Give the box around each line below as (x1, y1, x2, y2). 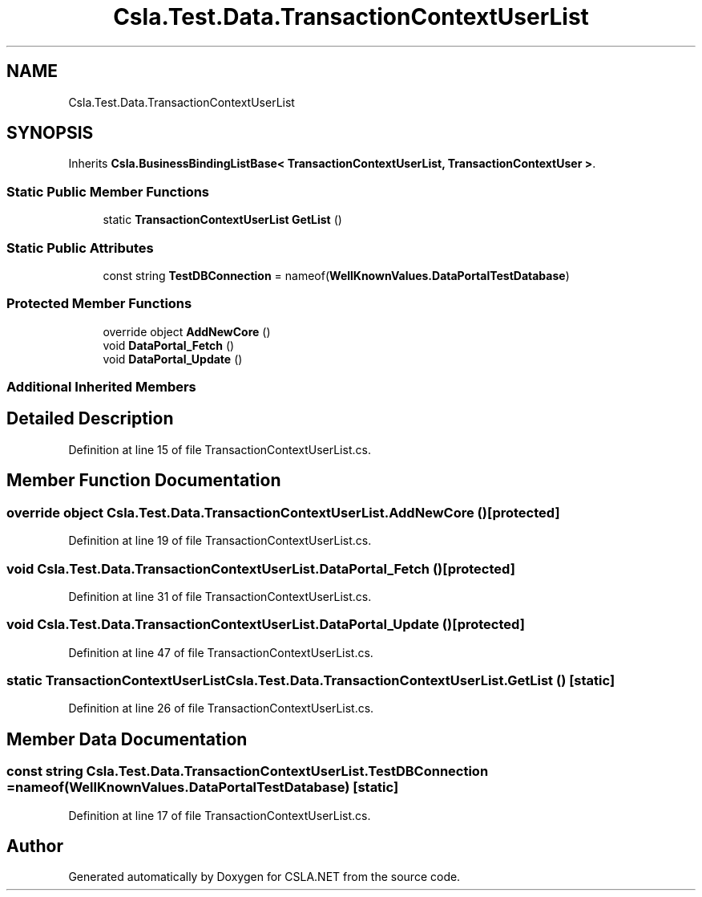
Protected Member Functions (6, 295, 192, 312)
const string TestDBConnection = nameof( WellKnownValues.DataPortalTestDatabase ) (103, 268, 570, 282)
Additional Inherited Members (6, 379, 196, 396)
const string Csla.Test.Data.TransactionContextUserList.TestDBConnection (6, 763, 489, 780)
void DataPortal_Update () (103, 351, 243, 366)
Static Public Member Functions (6, 183, 210, 200)
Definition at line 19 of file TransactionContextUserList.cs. (68, 534, 372, 548)
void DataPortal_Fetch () (103, 338, 235, 352)
